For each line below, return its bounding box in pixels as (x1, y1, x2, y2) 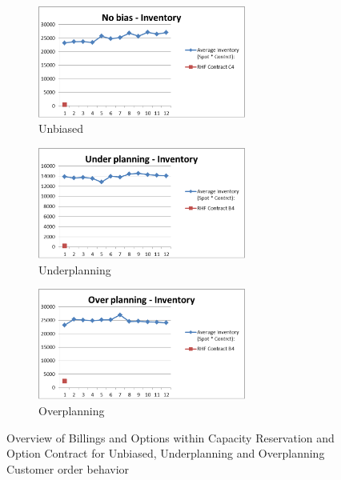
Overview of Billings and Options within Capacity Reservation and (6, 429, 335, 446)
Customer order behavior (6, 460, 130, 477)
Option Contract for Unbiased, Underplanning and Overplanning (6, 445, 325, 462)
